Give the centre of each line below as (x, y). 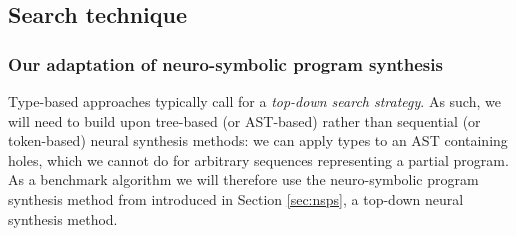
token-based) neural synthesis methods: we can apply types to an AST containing (258, 140)
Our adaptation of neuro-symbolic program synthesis (225, 63)
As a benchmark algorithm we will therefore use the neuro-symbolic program (243, 179)
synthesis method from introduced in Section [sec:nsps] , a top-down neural (236, 198)
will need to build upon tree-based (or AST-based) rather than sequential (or (244, 120)
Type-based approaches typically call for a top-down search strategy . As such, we (254, 101)
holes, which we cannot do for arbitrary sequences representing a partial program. (258, 159)
